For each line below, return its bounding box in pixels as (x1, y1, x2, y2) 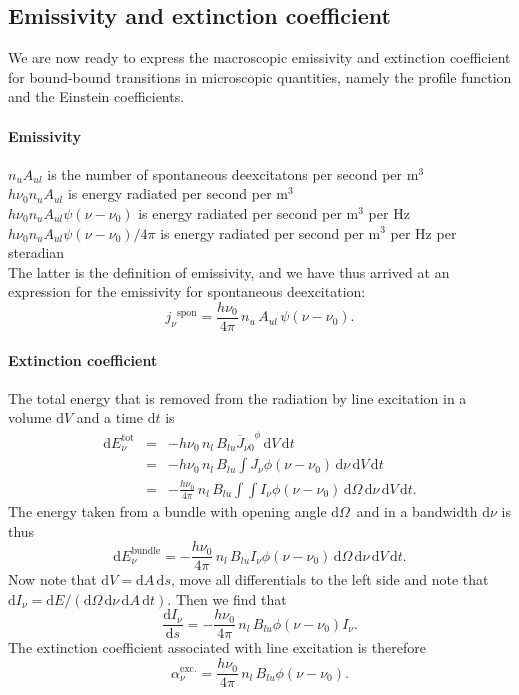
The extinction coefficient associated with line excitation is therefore (8, 637, 426, 658)
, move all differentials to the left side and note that (170, 569, 489, 590)
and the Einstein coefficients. (8, 86, 185, 107)
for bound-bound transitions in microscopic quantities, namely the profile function (8, 66, 512, 87)
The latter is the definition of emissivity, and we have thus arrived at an (8, 261, 450, 282)
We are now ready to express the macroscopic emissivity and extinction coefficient (8, 47, 511, 68)
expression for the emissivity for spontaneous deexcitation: (8, 281, 366, 302)
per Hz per (390, 222, 457, 243)
